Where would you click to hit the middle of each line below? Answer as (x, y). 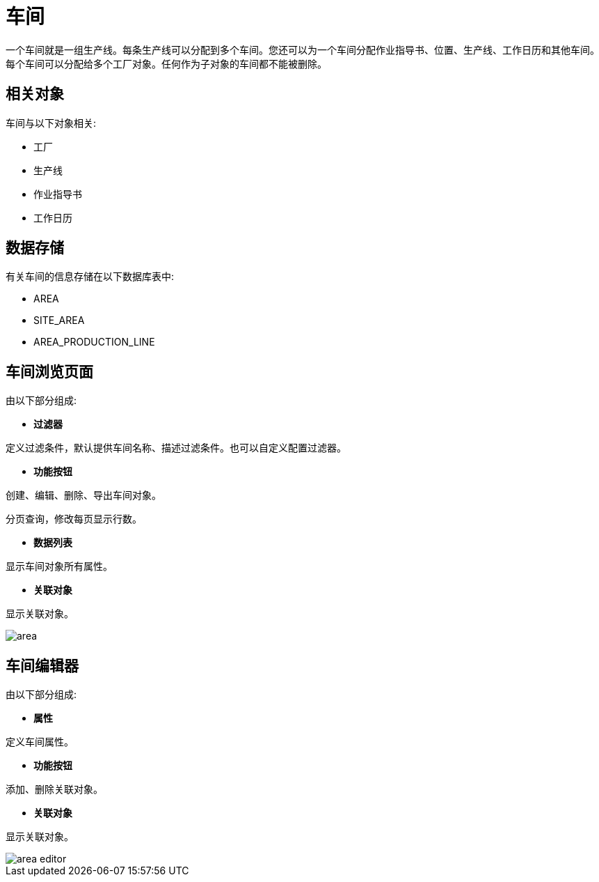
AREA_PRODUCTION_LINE (94, 342)
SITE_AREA (59, 320)
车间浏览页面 (49, 371)
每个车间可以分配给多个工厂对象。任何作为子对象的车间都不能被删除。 (166, 63)
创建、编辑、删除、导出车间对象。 (83, 495)
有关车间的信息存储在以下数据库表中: (90, 277)
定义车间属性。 (40, 742)
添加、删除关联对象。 (54, 789)
